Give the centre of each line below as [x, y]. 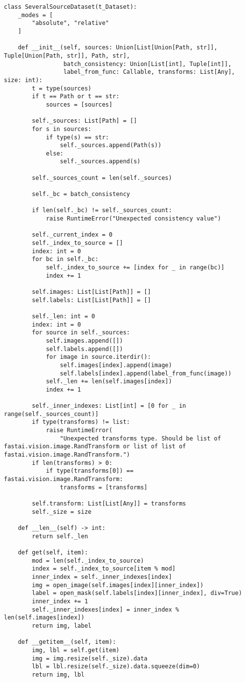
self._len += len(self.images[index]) [109, 382]
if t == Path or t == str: [76, 97]
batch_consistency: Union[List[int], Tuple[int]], [147, 64]
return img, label [62, 626]
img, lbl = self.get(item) [76, 650]
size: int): [23, 80]
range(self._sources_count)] [51, 414]
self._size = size [62, 512]
